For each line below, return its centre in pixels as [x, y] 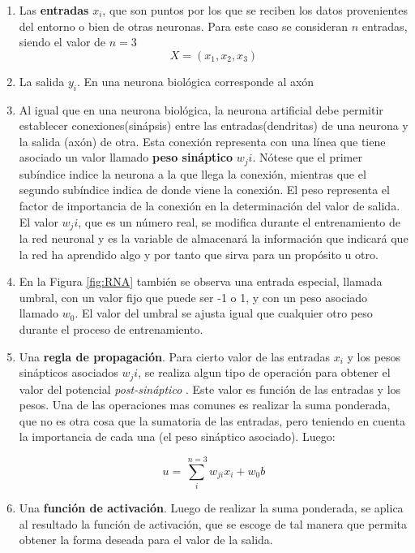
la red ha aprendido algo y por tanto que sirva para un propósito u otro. [199, 254]
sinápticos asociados [68, 372]
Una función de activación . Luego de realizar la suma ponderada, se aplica [211, 508]
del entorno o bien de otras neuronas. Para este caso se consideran [184, 26]
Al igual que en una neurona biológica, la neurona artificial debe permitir [201, 109]
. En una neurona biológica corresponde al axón [196, 81]
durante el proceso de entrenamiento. [111, 329]
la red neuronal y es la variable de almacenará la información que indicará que [214, 238]
